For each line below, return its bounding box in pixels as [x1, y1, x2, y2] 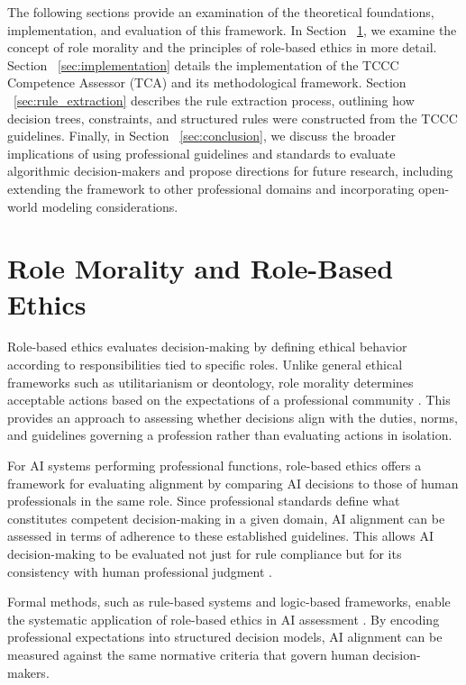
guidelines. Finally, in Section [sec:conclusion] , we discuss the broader [7, 126, 396, 145]
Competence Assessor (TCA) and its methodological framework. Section [7, 73, 407, 92]
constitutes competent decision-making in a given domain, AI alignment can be [7, 508, 445, 527]
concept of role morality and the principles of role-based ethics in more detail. [7, 38, 437, 57]
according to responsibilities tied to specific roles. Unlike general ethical [7, 355, 403, 374]
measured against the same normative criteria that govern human [7, 644, 369, 663]
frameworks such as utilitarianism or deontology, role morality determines [7, 372, 414, 391]
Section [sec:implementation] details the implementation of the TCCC [7, 55, 399, 74]
